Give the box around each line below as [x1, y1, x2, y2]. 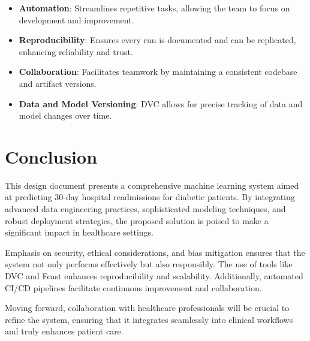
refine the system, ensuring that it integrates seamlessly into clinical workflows [5, 313, 293, 325]
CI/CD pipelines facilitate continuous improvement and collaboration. [5, 281, 262, 294]
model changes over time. [19, 109, 112, 122]
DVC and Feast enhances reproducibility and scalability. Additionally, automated [5, 270, 303, 282]
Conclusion [5, 144, 98, 168]
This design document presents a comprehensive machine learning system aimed [5, 179, 299, 191]
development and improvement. [19, 13, 134, 26]
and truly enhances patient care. [5, 325, 124, 337]
